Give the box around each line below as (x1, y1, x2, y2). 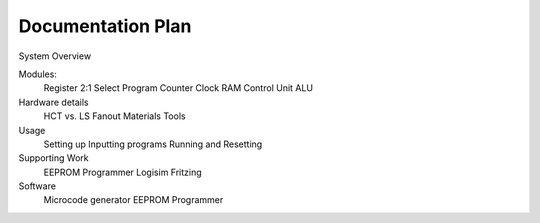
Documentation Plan (18, 15, 192, 37)
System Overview (18, 50, 92, 62)
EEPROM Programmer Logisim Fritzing (43, 166, 202, 178)
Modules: (18, 68, 57, 80)
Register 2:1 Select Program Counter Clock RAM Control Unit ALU (43, 82, 314, 94)
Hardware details (18, 96, 89, 108)
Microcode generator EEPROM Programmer (43, 194, 224, 206)
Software (18, 180, 57, 192)
